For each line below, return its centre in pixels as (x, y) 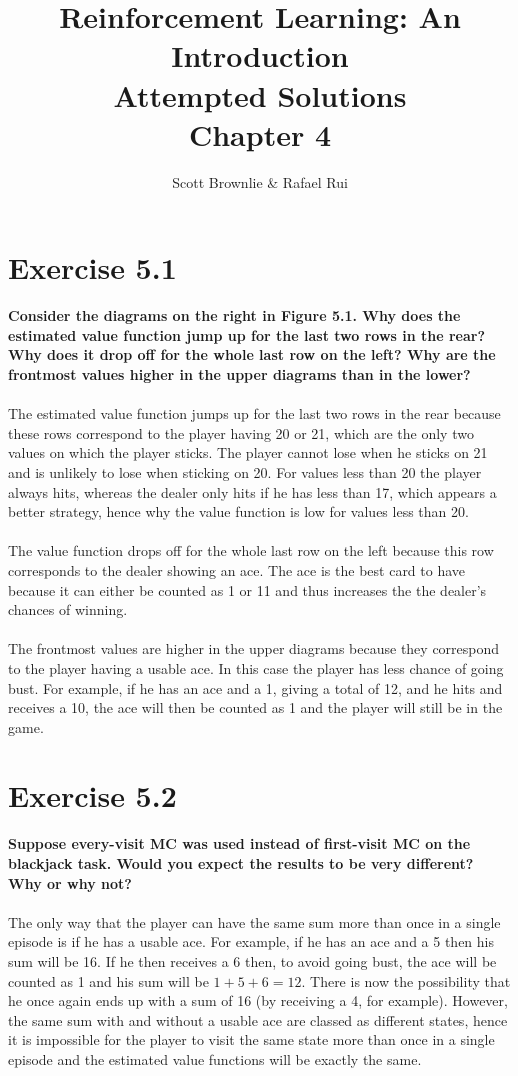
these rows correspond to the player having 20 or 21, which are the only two (241, 432)
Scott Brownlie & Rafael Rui (260, 181)
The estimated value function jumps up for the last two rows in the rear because (254, 413)
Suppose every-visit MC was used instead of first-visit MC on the (239, 843)
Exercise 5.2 (92, 795)
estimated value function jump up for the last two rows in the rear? (247, 334)
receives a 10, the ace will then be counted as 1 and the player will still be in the (255, 707)
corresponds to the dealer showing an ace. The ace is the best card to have (237, 569)
